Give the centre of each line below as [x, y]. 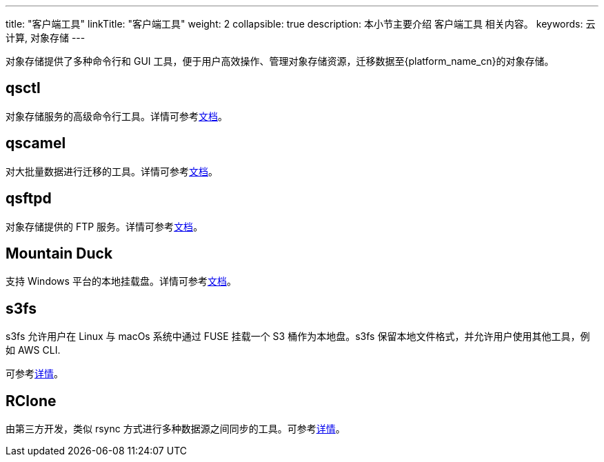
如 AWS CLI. [33, 350]
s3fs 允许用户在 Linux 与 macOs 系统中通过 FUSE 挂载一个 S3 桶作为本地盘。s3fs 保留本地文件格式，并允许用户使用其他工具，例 [298, 337]
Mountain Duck [59, 253]
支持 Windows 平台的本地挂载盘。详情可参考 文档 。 [121, 281]
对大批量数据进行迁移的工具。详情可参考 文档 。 [112, 171]
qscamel [36, 143]
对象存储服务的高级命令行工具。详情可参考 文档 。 [117, 116]
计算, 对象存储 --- [46, 38]
